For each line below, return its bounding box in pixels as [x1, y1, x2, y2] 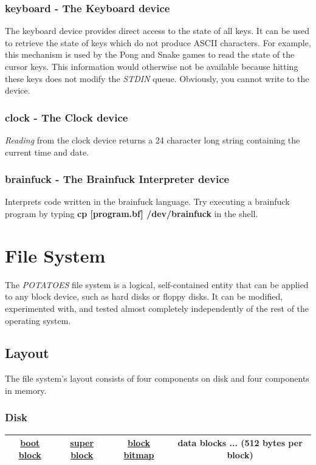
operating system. [5, 314, 71, 326]
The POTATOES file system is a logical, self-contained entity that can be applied [5, 278, 309, 291]
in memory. [5, 384, 47, 396]
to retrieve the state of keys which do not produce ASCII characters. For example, [5, 36, 311, 49]
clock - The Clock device [5, 109, 128, 125]
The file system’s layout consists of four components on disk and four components [5, 372, 309, 385]
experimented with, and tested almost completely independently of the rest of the [5, 301, 309, 314]
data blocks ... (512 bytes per [177, 436, 303, 449]
